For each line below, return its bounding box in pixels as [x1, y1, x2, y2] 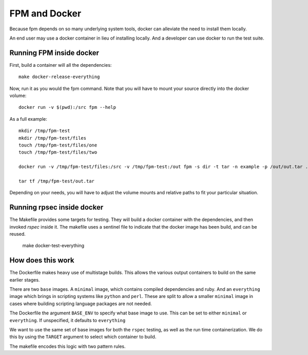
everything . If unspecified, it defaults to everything [9, 317, 126, 323]
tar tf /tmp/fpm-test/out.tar [18, 178, 95, 184]
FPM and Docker [9, 8, 82, 19]
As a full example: [9, 116, 47, 122]
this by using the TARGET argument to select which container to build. [9, 334, 157, 340]
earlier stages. [9, 276, 40, 283]
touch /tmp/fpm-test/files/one [18, 142, 98, 148]
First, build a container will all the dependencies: [9, 62, 112, 68]
